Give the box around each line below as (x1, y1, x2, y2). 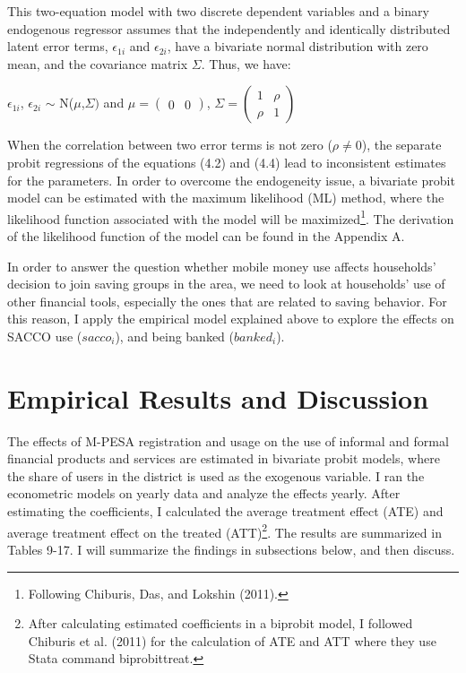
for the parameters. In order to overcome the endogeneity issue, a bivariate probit (7, 170, 455, 189)
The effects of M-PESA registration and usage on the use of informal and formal (7, 431, 449, 450)
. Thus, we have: (201, 54, 291, 73)
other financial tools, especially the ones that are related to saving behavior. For (7, 291, 447, 310)
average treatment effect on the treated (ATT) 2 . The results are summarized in (7, 520, 442, 541)
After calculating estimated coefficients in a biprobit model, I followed (28, 614, 413, 633)
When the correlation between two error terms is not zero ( (7, 135, 332, 154)
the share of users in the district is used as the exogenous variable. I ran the (7, 466, 425, 485)
